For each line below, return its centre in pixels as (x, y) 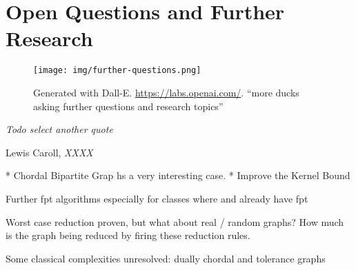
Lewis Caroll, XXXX (49, 152)
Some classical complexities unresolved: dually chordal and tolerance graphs (166, 258)
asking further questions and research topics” (128, 106)
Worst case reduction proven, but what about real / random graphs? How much (175, 221)
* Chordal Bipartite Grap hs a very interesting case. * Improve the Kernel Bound (178, 175)
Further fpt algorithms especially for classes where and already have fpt (157, 198)
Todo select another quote (59, 129)
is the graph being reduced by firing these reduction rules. (128, 235)
